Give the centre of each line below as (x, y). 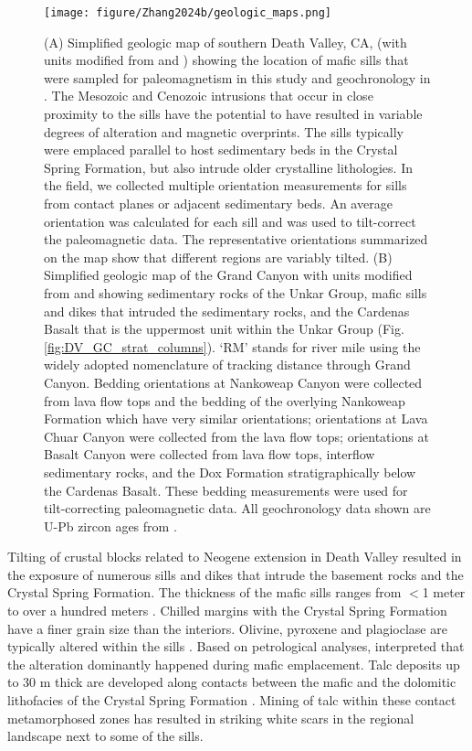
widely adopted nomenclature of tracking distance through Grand (227, 365)
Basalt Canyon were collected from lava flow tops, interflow (210, 454)
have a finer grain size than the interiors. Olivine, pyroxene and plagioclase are (227, 628)
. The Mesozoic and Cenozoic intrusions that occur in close (209, 96)
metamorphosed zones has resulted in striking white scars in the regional (211, 718)
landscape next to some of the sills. (105, 736)
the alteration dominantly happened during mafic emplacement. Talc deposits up (234, 664)
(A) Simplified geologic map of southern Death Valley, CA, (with (226, 42)
